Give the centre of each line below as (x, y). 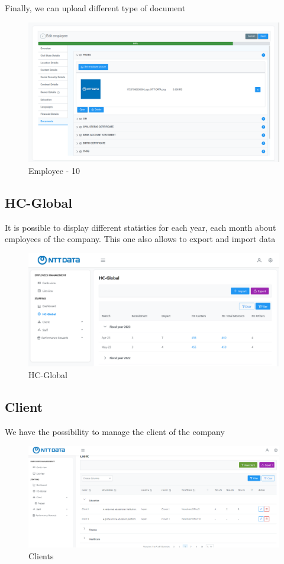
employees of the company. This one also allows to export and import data (140, 239)
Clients (41, 555)
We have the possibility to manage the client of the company (115, 431)
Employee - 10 (54, 171)
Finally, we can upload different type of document (95, 8)
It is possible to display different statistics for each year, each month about (141, 227)
